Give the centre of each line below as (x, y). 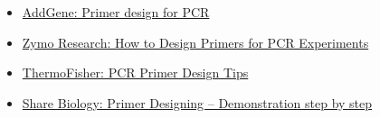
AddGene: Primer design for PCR (116, 12)
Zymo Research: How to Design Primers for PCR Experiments (195, 42)
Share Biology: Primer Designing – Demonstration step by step (197, 102)
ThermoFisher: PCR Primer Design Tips (135, 73)
